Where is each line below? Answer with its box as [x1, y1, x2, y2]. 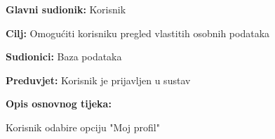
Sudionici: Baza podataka [6, 49, 122, 64]
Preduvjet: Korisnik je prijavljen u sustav [6, 72, 191, 87]
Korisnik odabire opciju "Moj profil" [6, 119, 160, 134]
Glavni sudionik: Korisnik [6, 2, 126, 16]
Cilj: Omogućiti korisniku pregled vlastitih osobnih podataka [6, 25, 270, 40]
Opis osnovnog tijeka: [6, 96, 112, 111]
